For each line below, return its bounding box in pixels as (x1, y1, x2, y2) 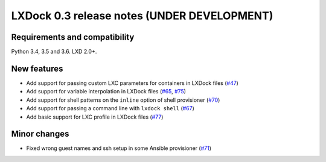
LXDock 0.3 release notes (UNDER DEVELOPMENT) (11, 9, 273, 22)
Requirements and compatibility (11, 32, 135, 42)
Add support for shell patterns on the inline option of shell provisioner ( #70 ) (26, 96, 220, 104)
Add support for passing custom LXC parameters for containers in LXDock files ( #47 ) (26, 79, 238, 87)
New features (11, 63, 63, 73)
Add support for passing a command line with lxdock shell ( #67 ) (26, 105, 194, 112)
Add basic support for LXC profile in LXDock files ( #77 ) (26, 113, 164, 120)
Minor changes (11, 129, 69, 139)
